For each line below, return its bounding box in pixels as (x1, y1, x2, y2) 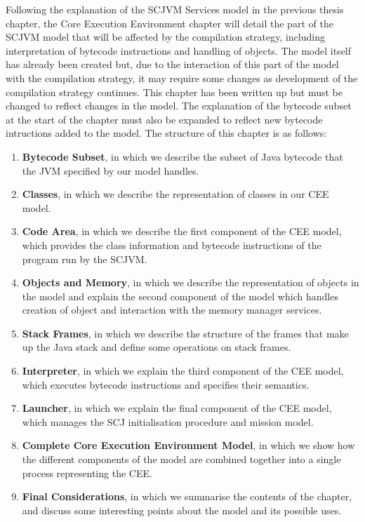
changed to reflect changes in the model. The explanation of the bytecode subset (6, 98, 352, 113)
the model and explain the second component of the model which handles (22, 288, 338, 303)
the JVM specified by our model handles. (22, 163, 199, 178)
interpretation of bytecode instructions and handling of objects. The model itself (6, 43, 352, 58)
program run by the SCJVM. (22, 251, 147, 266)
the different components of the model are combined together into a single (22, 452, 341, 467)
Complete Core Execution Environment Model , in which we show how (22, 438, 355, 453)
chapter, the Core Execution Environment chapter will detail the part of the (6, 15, 333, 30)
